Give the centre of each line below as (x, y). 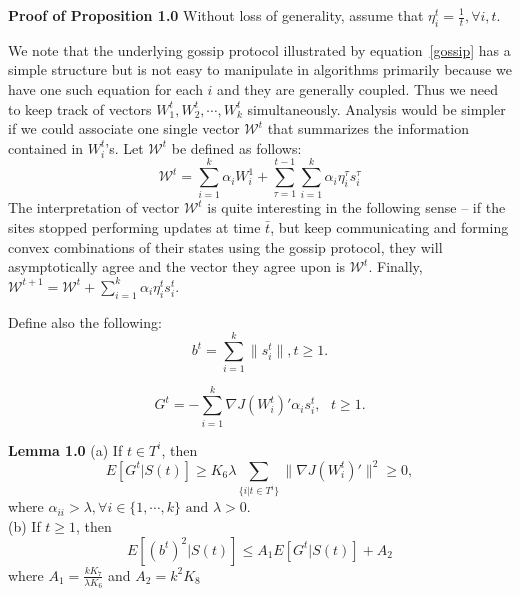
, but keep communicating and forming (389, 227)
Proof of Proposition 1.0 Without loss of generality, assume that (216, 15)
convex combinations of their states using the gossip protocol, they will (225, 246)
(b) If (24, 526)
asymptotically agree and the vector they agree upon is (177, 266)
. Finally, (395, 266)
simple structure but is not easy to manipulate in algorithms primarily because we (260, 69)
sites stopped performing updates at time (134, 227)
